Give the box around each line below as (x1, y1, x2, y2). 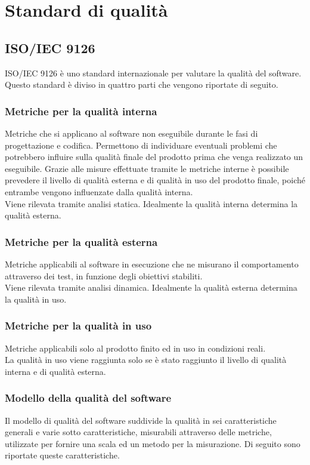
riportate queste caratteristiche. (5, 449, 120, 461)
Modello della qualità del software (5, 390, 172, 405)
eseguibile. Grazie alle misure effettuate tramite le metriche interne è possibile (5, 162, 289, 174)
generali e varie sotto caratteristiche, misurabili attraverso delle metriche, (5, 426, 272, 438)
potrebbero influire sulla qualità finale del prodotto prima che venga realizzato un (5, 150, 303, 163)
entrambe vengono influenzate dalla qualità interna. (5, 185, 193, 198)
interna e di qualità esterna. (5, 365, 106, 377)
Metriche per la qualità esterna (5, 234, 158, 249)
